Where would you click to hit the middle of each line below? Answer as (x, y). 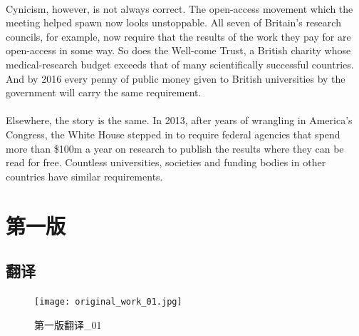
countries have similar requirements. (84, 176)
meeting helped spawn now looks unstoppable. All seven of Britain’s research (173, 22)
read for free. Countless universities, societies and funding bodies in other (166, 162)
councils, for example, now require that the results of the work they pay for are (178, 36)
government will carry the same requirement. (104, 92)
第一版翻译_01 (68, 324)
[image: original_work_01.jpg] (108, 301)
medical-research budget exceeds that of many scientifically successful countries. (180, 64)
